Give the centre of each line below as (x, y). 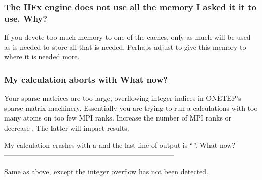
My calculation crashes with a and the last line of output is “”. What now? (120, 144)
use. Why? (26, 18)
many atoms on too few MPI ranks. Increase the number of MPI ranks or (118, 118)
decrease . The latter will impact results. (67, 127)
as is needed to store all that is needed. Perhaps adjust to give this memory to (125, 47)
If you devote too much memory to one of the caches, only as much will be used (127, 37)
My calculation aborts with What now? (86, 79)
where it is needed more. (42, 57)
